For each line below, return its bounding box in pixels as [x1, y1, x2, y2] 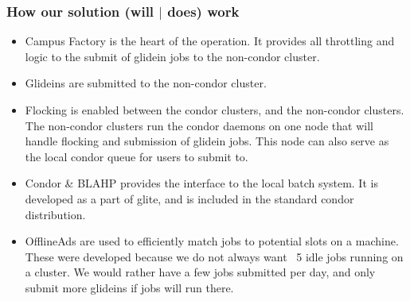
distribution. [25, 206, 86, 222]
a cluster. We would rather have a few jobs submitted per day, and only [25, 264, 376, 280]
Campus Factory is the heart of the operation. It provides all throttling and [25, 33, 395, 49]
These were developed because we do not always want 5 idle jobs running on [25, 248, 404, 264]
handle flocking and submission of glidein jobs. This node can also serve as [25, 133, 389, 149]
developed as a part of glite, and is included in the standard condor [25, 191, 354, 207]
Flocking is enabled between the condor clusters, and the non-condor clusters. [25, 102, 404, 118]
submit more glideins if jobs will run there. [25, 280, 234, 296]
